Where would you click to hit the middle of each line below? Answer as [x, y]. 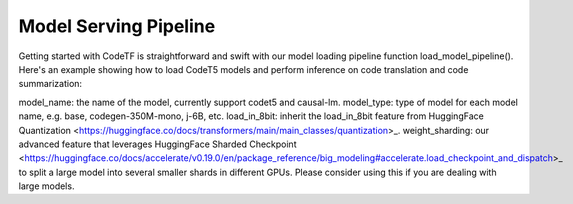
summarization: [50, 84]
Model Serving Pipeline [117, 26]
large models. [46, 186]
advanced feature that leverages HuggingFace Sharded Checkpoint [157, 144]
